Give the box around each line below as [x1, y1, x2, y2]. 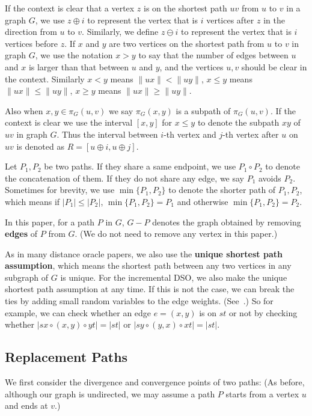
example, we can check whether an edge [5, 306, 151, 319]
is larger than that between [28, 60, 129, 73]
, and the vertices [159, 60, 224, 73]
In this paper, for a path [5, 215, 95, 228]
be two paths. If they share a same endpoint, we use [44, 160, 236, 173]
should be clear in [241, 60, 307, 73]
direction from [5, 25, 57, 38]
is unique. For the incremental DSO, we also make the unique [60, 271, 287, 283]
